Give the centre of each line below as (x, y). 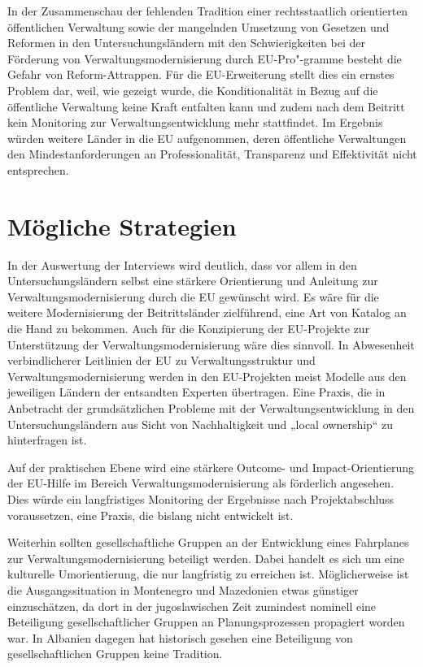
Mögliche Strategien (122, 225)
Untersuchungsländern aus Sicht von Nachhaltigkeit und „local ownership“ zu (201, 424)
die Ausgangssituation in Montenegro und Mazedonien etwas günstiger (183, 589)
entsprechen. (38, 169)
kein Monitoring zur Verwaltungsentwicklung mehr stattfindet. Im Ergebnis (195, 122)
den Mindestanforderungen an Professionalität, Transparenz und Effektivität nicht (212, 154)
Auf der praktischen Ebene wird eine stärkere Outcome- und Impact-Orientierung (211, 467)
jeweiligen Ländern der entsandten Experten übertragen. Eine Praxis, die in (196, 392)
